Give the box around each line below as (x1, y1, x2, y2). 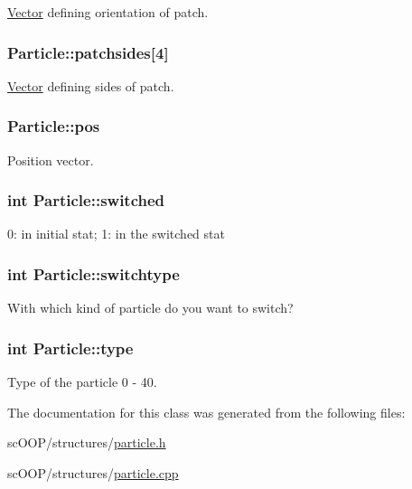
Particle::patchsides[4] (7, 41, 169, 63)
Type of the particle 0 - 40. (7, 372, 157, 391)
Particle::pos (7, 115, 100, 137)
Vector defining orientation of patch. (7, 3, 209, 21)
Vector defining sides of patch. (7, 76, 174, 95)
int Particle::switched (7, 189, 165, 212)
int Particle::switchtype (7, 262, 180, 285)
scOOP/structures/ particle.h (7, 433, 166, 452)
